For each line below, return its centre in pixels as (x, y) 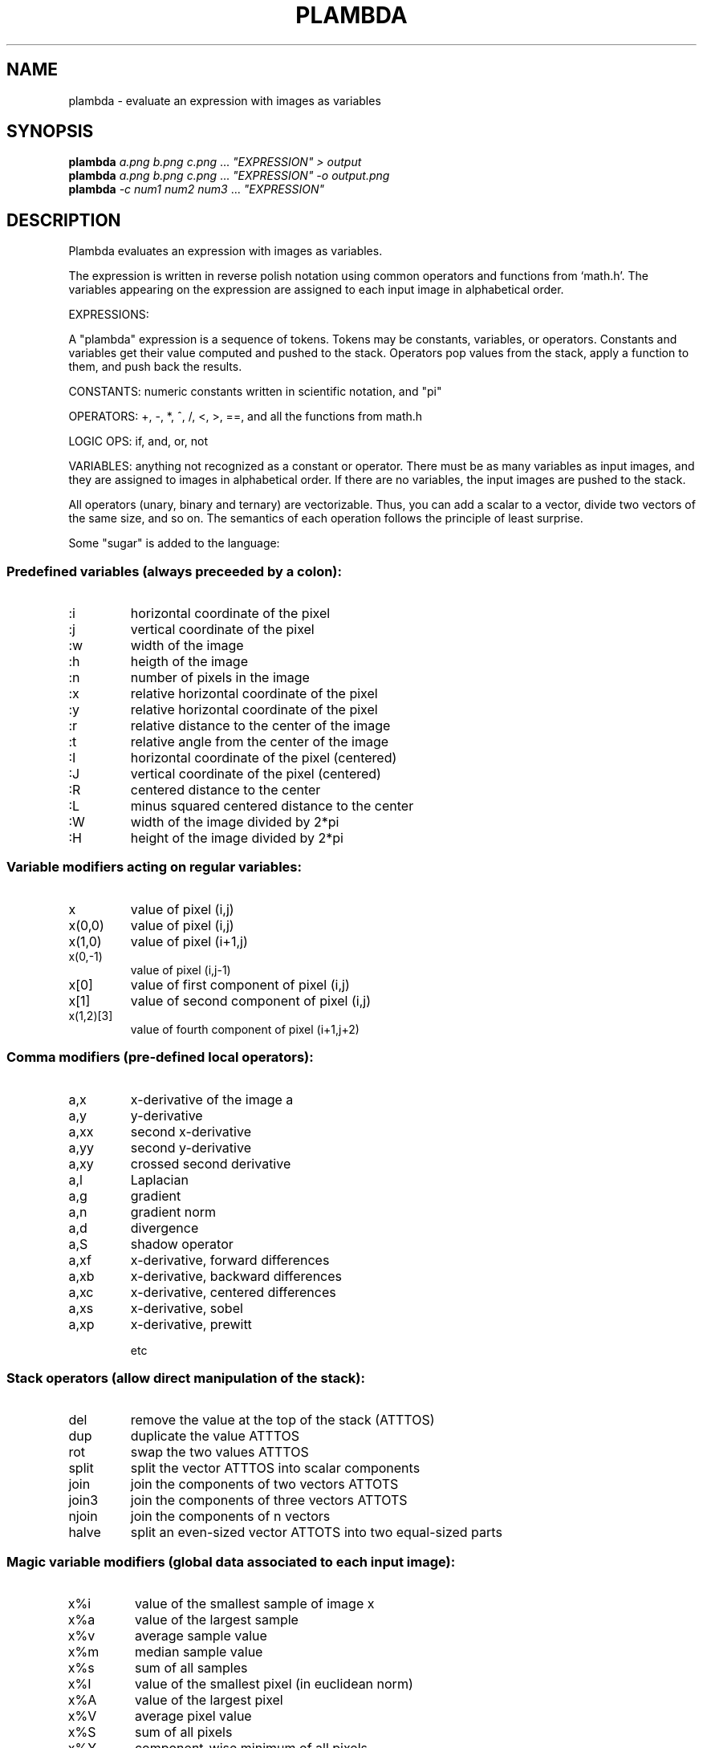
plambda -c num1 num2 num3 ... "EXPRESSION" (197, 189)
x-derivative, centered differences (233, 1292)
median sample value (199, 1652)
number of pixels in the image (220, 678)
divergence (165, 1228)
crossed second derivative (211, 1163)
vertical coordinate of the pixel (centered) (256, 774)
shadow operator (182, 1244)
